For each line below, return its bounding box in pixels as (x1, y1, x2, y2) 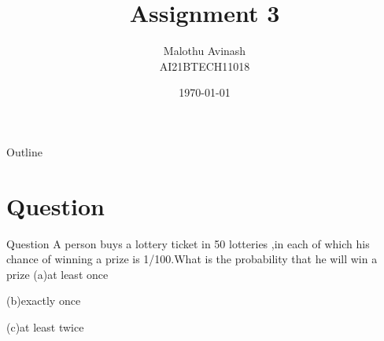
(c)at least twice (6, 319, 84, 335)
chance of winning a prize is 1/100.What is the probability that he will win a (6, 251, 378, 267)
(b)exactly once (6, 292, 81, 309)
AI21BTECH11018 (159, 57, 250, 74)
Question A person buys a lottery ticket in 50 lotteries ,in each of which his (6, 235, 370, 251)
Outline (6, 143, 42, 159)
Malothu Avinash (163, 42, 246, 59)
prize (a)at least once (6, 266, 109, 282)
